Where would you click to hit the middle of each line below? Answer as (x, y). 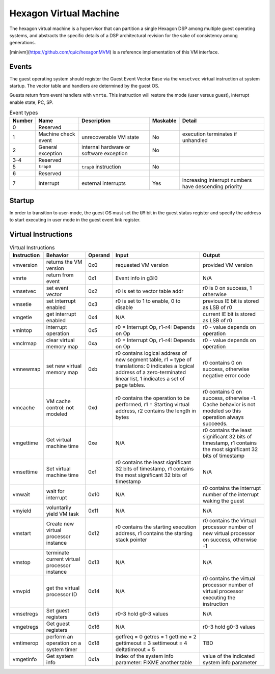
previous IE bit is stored (231, 301)
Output (212, 255)
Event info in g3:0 (136, 278)
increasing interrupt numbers (217, 180)
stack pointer (131, 540)
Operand (99, 255)
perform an (60, 636)
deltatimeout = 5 (135, 649)
